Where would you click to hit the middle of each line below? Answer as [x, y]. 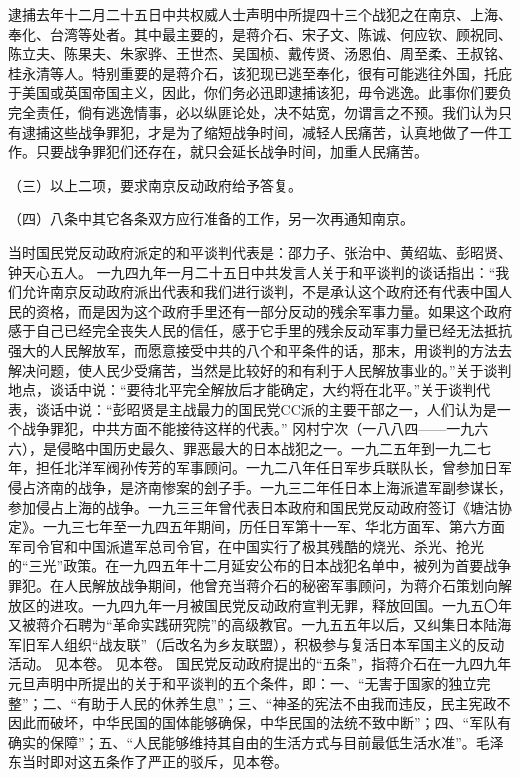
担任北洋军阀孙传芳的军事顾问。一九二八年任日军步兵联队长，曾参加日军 [273, 467]
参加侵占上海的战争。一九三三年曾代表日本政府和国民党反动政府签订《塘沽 [253, 506]
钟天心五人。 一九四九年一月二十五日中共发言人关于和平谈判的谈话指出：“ [252, 271]
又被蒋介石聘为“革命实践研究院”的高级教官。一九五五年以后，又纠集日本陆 [253, 624]
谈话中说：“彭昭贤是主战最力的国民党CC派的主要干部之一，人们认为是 [266, 408]
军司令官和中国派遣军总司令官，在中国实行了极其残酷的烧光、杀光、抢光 [246, 545]
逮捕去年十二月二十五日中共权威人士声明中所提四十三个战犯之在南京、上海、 [260, 14]
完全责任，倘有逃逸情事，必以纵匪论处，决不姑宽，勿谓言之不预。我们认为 [253, 111]
